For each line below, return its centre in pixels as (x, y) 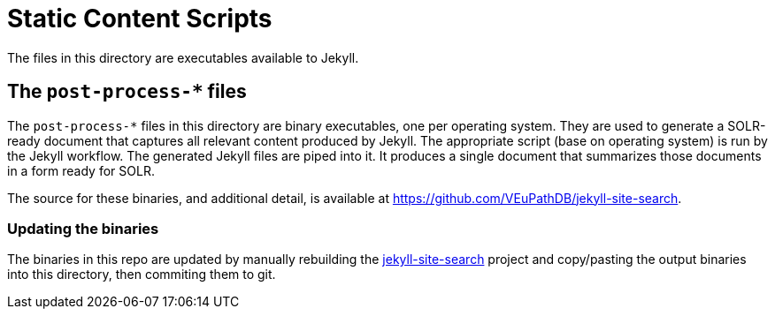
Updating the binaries (83, 228)
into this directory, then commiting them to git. (142, 275)
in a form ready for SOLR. (81, 170)
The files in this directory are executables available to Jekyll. (183, 57)
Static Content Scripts (140, 19)
